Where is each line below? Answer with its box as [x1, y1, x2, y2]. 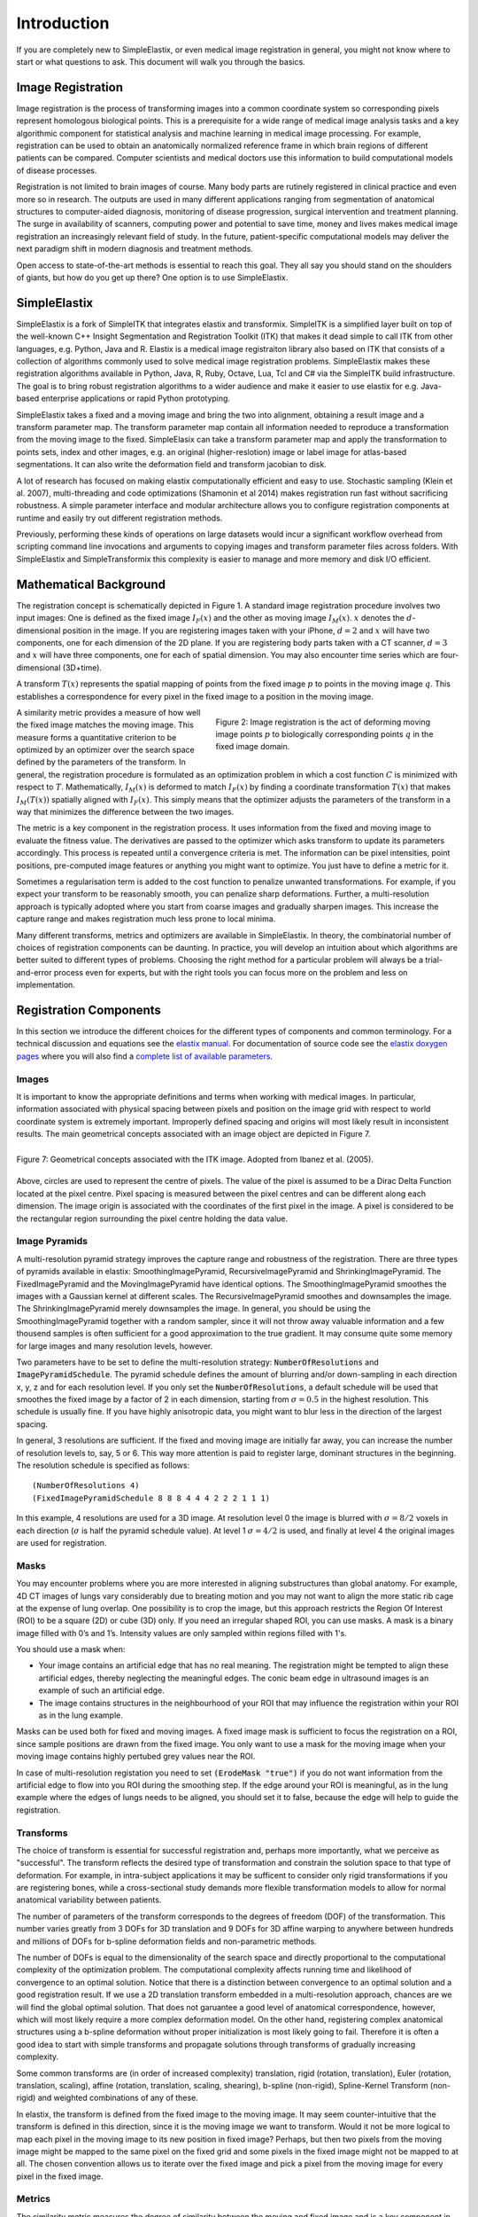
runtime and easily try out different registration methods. [16, 513, 223, 523]
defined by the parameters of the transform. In [16, 756, 186, 767]
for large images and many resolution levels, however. [16, 1340, 213, 1351]
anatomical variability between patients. [16, 1894, 162, 1906]
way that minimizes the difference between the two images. [16, 807, 235, 818]
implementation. [16, 980, 75, 991]
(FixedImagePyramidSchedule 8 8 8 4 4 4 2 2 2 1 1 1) [32, 1492, 270, 1503]
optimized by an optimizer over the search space [16, 745, 195, 756]
